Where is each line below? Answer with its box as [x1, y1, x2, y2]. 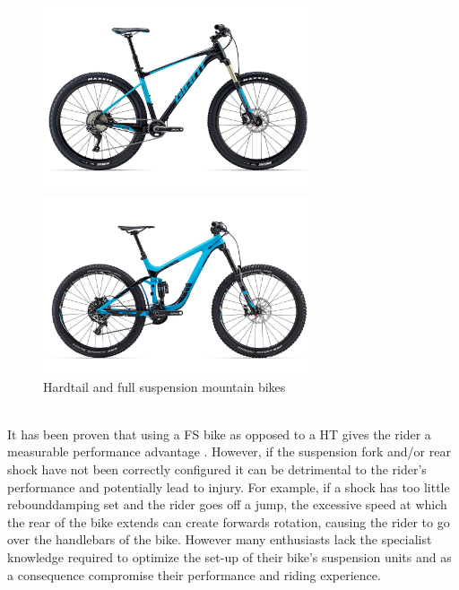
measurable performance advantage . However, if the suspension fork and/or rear [7, 442, 451, 461]
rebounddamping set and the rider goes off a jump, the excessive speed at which [7, 495, 447, 514]
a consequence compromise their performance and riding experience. [7, 565, 381, 584]
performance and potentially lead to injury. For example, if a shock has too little [7, 477, 450, 496]
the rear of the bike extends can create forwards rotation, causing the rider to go [7, 512, 450, 531]
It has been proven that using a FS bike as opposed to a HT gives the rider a [7, 424, 431, 443]
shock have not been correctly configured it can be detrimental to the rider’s [7, 460, 427, 479]
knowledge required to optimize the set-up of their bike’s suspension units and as [7, 548, 452, 567]
